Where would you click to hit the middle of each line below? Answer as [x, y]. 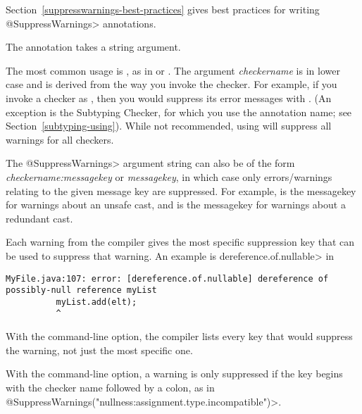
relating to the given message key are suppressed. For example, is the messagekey [181, 190]
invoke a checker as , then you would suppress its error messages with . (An [169, 98]
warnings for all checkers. [60, 139]
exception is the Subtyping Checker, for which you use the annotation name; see [179, 112]
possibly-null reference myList [81, 290]
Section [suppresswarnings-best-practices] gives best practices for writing [163, 9]
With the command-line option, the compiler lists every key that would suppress [179, 336]
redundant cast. [39, 218]
